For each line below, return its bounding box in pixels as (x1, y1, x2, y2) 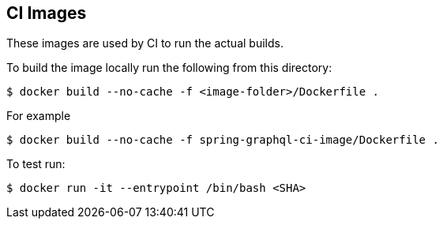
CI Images (6, 3, 87, 23)
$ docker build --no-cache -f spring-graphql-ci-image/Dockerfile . (6, 133, 439, 147)
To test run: (6, 157, 66, 171)
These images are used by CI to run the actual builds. (6, 36, 283, 51)
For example (6, 109, 71, 123)
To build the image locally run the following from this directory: (6, 61, 332, 75)
